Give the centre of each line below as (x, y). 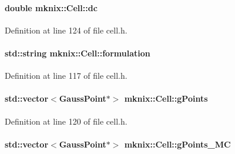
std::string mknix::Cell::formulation (78, 53)
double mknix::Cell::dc (51, 7)
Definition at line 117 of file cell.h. (66, 76)
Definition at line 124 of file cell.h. (66, 30)
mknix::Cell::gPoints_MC (177, 144)
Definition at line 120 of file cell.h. (66, 121)
